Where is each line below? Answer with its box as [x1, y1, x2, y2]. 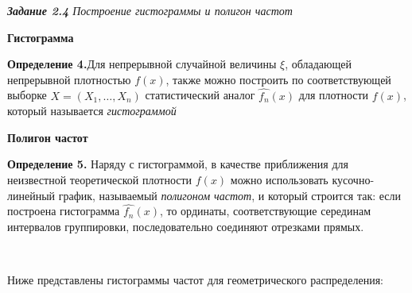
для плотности [298, 87, 369, 103]
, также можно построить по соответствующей [165, 71, 391, 87]
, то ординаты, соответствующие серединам [159, 202, 371, 219]
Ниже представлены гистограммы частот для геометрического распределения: [7, 272, 383, 288]
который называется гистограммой [7, 102, 177, 119]
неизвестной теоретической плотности [7, 171, 192, 187]
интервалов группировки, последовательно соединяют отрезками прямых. [7, 218, 364, 234]
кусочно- [332, 171, 375, 187]
